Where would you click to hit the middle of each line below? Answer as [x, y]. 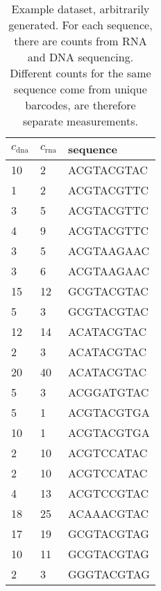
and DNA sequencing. [80, 57]
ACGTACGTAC [108, 170]
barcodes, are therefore [80, 105]
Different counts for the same [80, 73]
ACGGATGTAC [108, 392]
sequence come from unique [80, 89]
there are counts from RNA [80, 41]
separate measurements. [80, 121]
